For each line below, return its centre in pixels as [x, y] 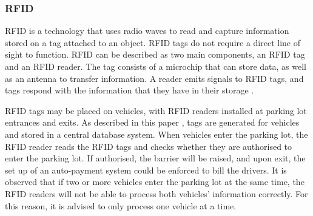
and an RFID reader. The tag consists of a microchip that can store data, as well [156, 66]
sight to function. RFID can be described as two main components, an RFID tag [155, 54]
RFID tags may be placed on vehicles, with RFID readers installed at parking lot [156, 110]
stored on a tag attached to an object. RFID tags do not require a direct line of [153, 42]
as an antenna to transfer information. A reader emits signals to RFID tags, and [154, 78]
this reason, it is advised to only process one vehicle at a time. [121, 205]
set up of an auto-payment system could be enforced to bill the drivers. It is [146, 170]
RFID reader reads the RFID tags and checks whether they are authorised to [149, 146]
